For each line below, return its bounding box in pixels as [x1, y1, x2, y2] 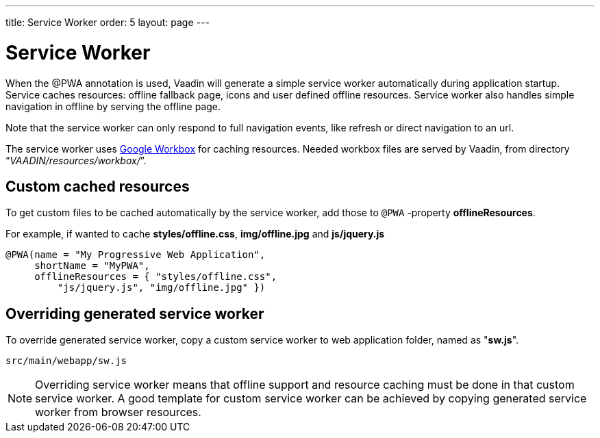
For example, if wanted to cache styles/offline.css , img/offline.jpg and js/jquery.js [5, 228, 385, 240]
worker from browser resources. [35, 405, 201, 420]
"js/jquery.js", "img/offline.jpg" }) [57, 282, 266, 294]
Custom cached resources [5, 177, 190, 195]
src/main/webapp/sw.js [5, 355, 127, 367]
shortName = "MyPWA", [34, 260, 150, 272]
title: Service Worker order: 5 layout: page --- [5, 16, 210, 28]
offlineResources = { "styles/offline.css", [34, 271, 277, 283]
